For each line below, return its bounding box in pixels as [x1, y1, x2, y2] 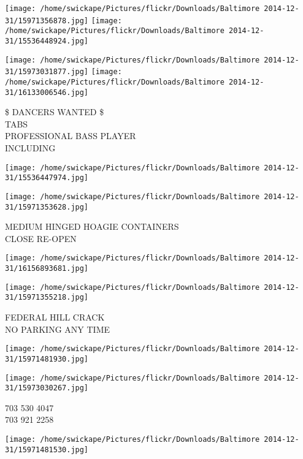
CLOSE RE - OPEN [5, 232, 77, 245]
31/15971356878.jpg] [5, 16, 89, 25]
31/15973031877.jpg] [5, 67, 89, 77]
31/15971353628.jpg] [5, 202, 89, 211]
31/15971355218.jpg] [5, 293, 89, 302]
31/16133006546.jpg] [5, 88, 89, 97]
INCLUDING [5, 142, 56, 154]
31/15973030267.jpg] [5, 384, 89, 393]
